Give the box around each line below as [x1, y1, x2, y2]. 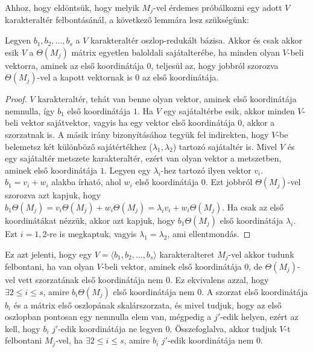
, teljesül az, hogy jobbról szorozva [151, 59, 279, 71]
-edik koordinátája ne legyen [58, 322, 163, 334]
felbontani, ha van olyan [5, 260, 94, 273]
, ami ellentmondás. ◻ [167, 227, 251, 240]
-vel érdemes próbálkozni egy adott [153, 1, 282, 13]
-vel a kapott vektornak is [37, 71, 133, 83]
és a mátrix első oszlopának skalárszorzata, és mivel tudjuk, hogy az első [13, 298, 282, 311]
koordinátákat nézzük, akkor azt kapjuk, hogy [5, 213, 175, 226]
